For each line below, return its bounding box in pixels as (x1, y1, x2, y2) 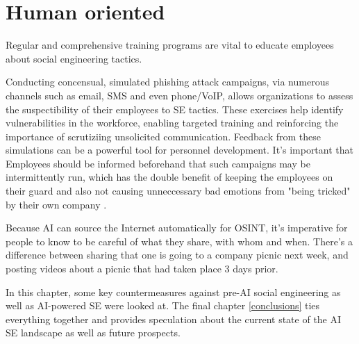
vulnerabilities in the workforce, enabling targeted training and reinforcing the (6, 115, 339, 130)
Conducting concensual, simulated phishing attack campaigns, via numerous (6, 74, 329, 89)
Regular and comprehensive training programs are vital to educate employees (6, 38, 334, 52)
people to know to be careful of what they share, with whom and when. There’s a (6, 234, 353, 248)
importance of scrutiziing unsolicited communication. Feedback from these (6, 129, 321, 143)
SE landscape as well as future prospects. (6, 325, 181, 340)
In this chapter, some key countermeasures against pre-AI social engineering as (6, 284, 341, 299)
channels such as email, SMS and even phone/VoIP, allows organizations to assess (6, 88, 353, 102)
